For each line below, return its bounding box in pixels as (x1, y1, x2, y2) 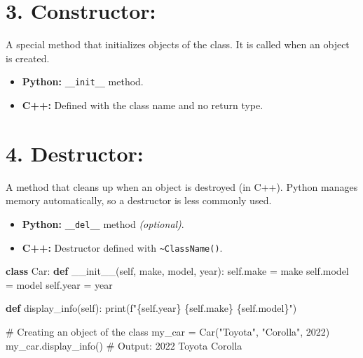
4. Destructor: (6, 138, 144, 167)
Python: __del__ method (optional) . (22, 216, 184, 231)
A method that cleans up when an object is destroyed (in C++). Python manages (6, 179, 358, 194)
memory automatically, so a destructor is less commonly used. (6, 193, 272, 208)
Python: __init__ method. (22, 74, 144, 89)
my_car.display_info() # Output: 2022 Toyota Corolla (6, 338, 242, 352)
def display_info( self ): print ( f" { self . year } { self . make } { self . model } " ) (6, 301, 297, 315)
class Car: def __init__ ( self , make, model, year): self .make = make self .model (6, 264, 349, 278)
